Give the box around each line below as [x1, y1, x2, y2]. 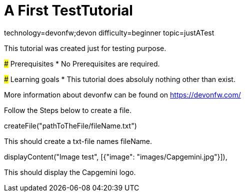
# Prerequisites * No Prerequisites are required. [4, 59, 160, 68]
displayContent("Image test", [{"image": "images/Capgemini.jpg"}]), [4, 152, 227, 161]
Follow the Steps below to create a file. [4, 105, 132, 114]
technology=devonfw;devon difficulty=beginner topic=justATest [4, 28, 214, 37]
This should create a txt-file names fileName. [4, 136, 152, 145]
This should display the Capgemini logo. [4, 167, 136, 176]
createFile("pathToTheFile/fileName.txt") [4, 121, 137, 130]
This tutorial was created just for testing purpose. [4, 43, 166, 52]
